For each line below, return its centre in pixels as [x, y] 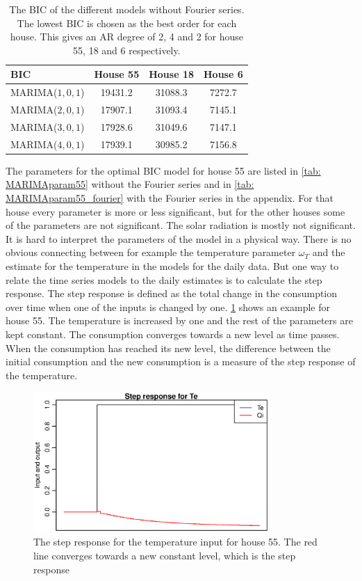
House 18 [171, 74]
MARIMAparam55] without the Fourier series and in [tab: [130, 184]
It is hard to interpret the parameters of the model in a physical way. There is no [179, 238]
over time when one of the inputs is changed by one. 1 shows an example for [168, 307]
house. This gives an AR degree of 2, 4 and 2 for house [127, 37]
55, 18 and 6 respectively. [127, 50]
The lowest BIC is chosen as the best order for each [127, 23]
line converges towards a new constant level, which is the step [165, 555]
